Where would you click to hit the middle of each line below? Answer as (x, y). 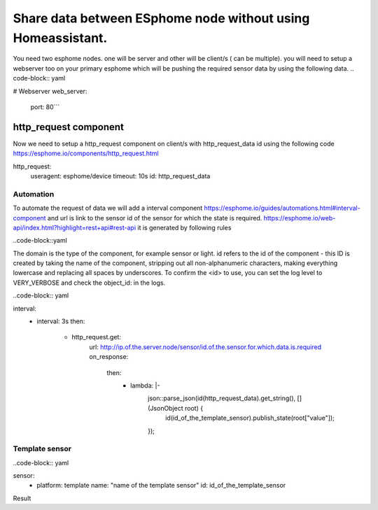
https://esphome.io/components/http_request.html (86, 153)
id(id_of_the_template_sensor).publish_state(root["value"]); (250, 418)
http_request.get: (97, 337)
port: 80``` (45, 107)
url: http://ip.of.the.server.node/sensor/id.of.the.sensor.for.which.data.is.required (205, 347)
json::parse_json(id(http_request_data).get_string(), (222, 398)
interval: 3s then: (61, 321)
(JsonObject (166, 408)
